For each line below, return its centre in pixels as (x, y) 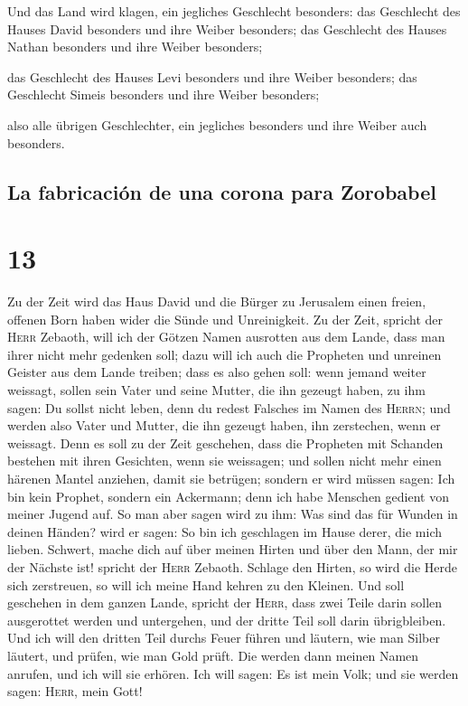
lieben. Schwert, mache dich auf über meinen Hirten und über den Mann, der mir (233, 549)
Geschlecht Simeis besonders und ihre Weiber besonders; (164, 94)
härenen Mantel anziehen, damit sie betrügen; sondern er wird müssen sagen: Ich (231, 478)
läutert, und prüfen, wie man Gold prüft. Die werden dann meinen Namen (213, 655)
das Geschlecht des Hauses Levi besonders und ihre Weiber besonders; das (212, 76)
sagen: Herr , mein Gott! (75, 691)
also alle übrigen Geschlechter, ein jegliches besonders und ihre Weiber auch (217, 124)
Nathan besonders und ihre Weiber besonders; (135, 47)
